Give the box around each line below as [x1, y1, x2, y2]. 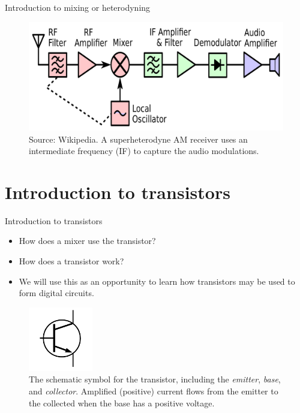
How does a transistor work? [19, 255, 124, 267]
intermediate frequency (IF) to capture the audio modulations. [29, 144, 259, 157]
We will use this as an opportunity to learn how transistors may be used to [19, 275, 295, 287]
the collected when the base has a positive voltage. [29, 396, 215, 409]
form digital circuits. [19, 287, 94, 299]
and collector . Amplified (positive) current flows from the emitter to [29, 385, 278, 397]
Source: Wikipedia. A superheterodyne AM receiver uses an [29, 132, 248, 145]
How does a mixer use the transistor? [19, 234, 156, 247]
